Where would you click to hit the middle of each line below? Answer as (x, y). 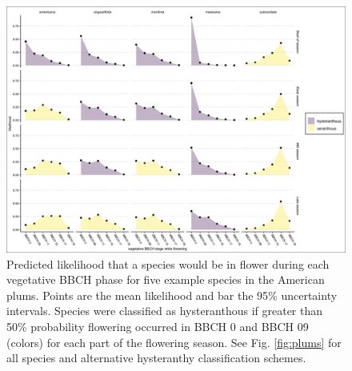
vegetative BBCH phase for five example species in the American (166, 279)
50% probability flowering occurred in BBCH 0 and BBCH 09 (158, 327)
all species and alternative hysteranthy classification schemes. (156, 358)
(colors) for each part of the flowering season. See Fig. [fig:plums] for (174, 342)
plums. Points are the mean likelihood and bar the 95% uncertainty (172, 295)
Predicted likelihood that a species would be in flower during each (168, 263)
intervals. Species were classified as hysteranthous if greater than (165, 311)
